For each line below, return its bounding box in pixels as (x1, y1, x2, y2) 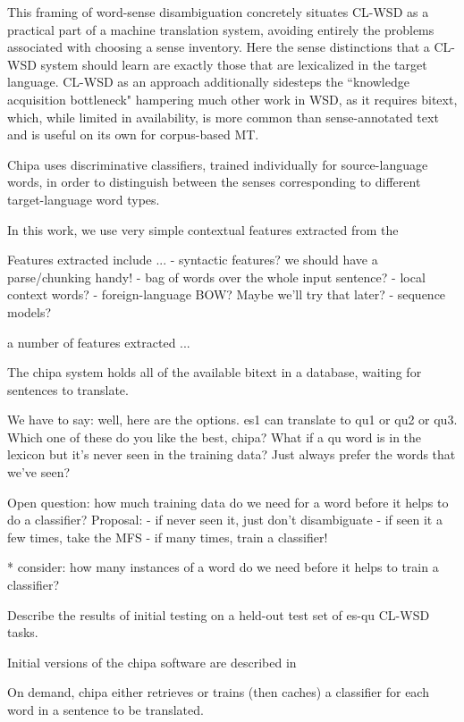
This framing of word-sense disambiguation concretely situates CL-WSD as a (7, 3, 429, 21)
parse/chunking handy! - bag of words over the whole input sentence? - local (7, 267, 426, 286)
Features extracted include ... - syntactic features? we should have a (7, 250, 378, 269)
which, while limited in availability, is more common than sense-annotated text (7, 107, 439, 126)
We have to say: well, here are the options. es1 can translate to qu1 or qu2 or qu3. (7, 410, 458, 429)
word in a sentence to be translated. (7, 701, 204, 718)
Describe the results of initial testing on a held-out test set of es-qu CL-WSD (7, 605, 430, 624)
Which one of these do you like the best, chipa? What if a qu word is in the (7, 427, 422, 446)
